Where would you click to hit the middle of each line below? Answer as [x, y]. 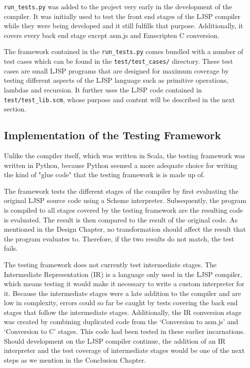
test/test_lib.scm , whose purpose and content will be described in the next [119, 99]
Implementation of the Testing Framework [113, 135]
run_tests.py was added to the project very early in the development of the [118, 6]
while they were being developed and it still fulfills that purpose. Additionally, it [124, 26]
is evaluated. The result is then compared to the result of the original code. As [121, 219]
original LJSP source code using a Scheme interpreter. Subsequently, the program [125, 200]
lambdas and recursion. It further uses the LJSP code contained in [103, 89]
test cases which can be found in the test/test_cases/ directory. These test [118, 61]
